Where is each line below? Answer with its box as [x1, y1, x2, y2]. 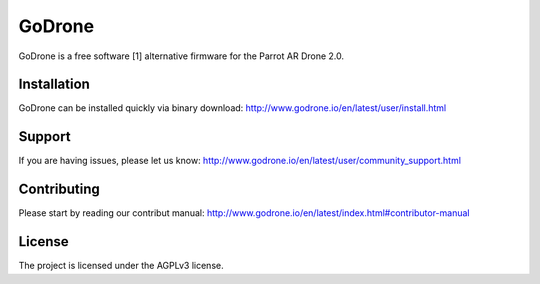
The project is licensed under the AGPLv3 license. [18, 260, 224, 272]
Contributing [18, 181, 100, 198]
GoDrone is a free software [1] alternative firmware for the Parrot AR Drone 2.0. [18, 50, 345, 62]
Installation [18, 76, 90, 93]
